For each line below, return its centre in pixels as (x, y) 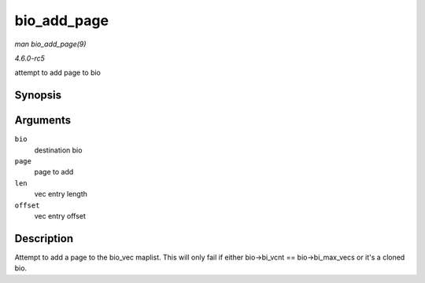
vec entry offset (60, 215)
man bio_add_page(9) (50, 44)
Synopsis (38, 96)
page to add (54, 172)
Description (44, 239)
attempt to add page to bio (58, 73)
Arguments (43, 121)
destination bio (58, 150)
